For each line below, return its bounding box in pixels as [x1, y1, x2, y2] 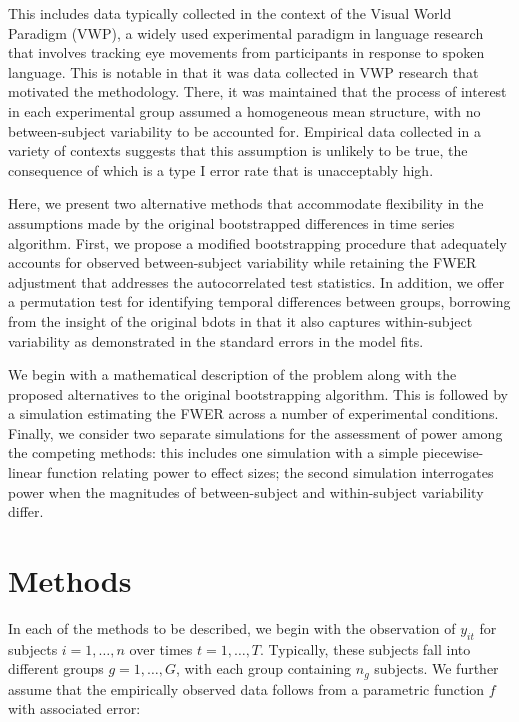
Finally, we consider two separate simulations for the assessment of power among [8, 422, 503, 443]
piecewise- [422, 442, 484, 463]
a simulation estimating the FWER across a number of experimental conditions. [8, 403, 499, 424]
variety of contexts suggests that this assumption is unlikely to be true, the [8, 140, 468, 161]
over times [129, 638, 193, 659]
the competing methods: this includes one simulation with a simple [8, 442, 418, 463]
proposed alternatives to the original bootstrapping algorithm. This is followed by [8, 383, 508, 404]
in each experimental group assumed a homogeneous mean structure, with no [8, 100, 481, 121]
